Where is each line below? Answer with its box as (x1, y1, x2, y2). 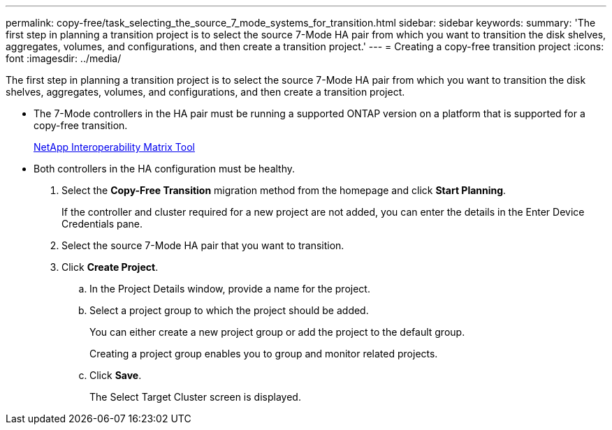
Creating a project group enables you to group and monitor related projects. (89, 348, 438, 359)
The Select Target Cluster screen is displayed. (89, 391, 301, 403)
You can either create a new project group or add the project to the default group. (89, 326, 465, 338)
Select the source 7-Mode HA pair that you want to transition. (61, 239, 344, 251)
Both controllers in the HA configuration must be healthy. (34, 163, 296, 175)
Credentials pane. (61, 218, 143, 230)
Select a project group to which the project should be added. (89, 304, 369, 316)
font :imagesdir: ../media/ (6, 52, 122, 64)
